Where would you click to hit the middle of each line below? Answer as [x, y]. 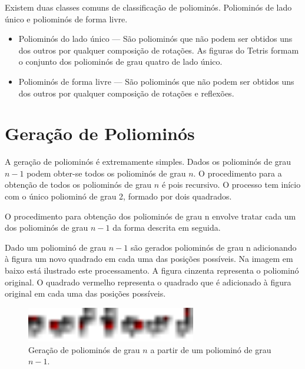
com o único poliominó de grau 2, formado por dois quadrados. [118, 196]
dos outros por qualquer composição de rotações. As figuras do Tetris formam [159, 50]
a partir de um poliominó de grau [211, 349]
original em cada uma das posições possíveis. [85, 293]
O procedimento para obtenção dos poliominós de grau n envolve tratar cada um [150, 216]
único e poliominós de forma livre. [66, 19]
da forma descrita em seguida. [167, 227]
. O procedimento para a [238, 173]
